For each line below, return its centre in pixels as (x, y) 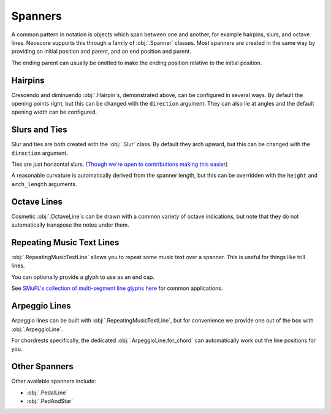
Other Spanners (42, 366)
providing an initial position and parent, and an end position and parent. (101, 52)
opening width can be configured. (54, 112)
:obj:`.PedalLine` (47, 393)
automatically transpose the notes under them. (70, 225)
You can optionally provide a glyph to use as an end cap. (83, 277)
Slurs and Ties (39, 130)
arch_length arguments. (44, 184)
